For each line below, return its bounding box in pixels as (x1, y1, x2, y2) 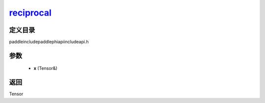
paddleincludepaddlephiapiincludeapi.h (9, 39, 89, 45)
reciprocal (9, 7, 52, 18)
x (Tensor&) (33, 65, 57, 71)
